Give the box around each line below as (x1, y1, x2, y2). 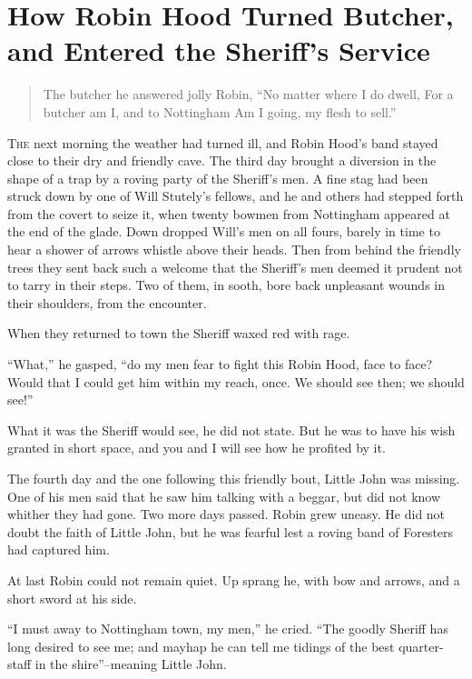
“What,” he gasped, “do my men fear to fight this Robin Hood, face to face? (7, 354, 433, 374)
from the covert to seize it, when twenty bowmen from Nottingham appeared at (7, 204, 450, 223)
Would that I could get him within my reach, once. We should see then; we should (7, 372, 465, 391)
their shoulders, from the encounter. (7, 293, 207, 312)
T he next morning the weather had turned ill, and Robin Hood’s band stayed (7, 133, 438, 152)
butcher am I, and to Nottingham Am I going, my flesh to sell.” (43, 102, 397, 121)
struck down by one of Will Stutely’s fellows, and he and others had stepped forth (7, 186, 464, 205)
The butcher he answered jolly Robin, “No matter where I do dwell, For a (43, 85, 454, 104)
